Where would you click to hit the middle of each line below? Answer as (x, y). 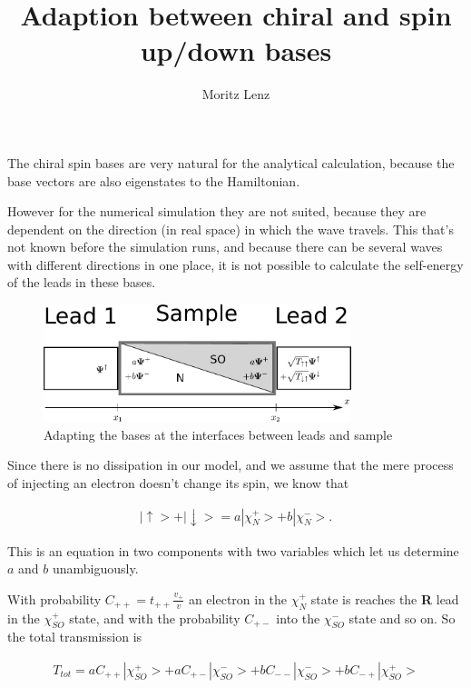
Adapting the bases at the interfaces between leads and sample (218, 434)
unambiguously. (95, 568)
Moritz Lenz (236, 94)
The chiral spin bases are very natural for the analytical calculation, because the (231, 162)
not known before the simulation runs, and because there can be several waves (225, 247)
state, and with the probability (155, 618)
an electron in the (238, 598)
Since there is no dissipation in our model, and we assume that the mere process (231, 465)
